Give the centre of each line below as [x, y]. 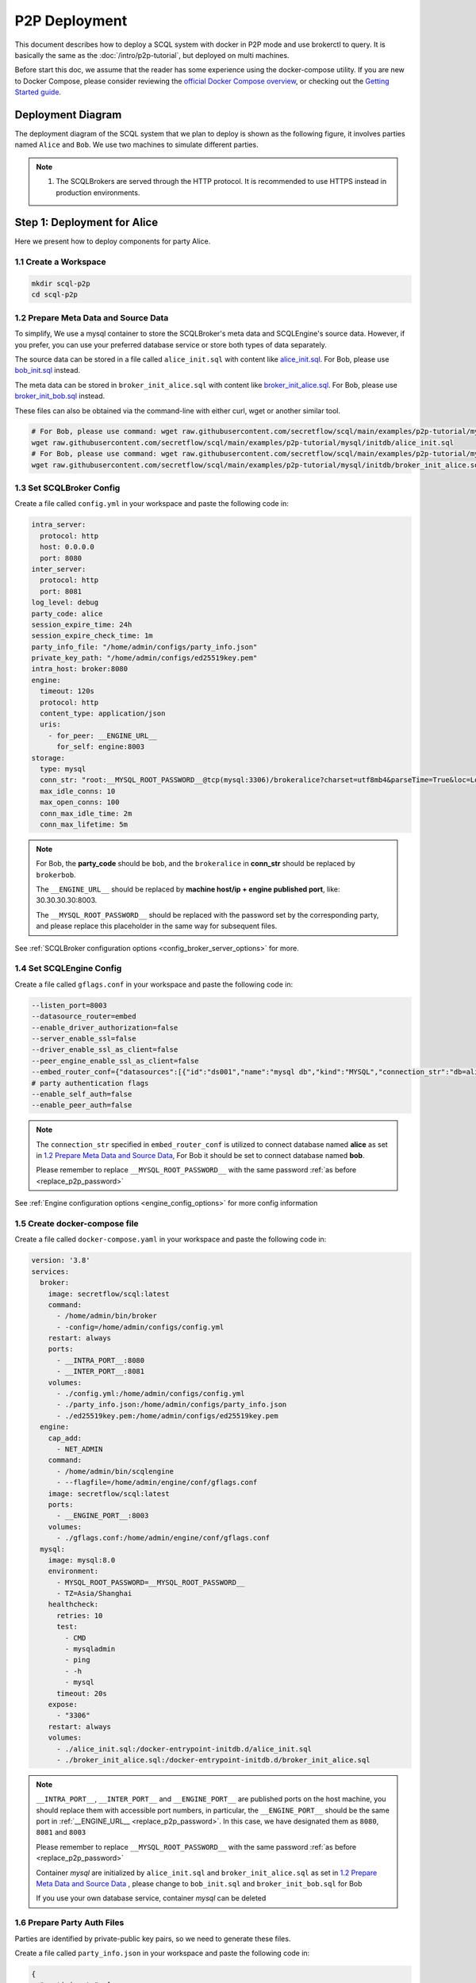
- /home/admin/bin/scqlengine [115, 1471]
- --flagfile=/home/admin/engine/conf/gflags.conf [157, 1482]
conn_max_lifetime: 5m [84, 824]
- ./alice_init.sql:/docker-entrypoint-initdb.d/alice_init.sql [184, 1749]
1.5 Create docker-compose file [77, 1223]
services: [50, 1271]
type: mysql [63, 769]
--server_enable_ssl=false [84, 1038]
